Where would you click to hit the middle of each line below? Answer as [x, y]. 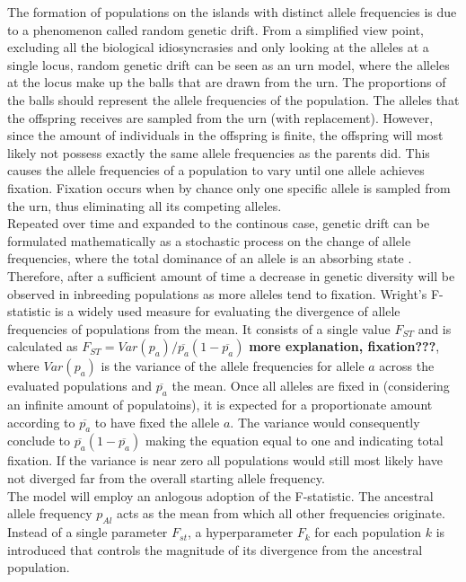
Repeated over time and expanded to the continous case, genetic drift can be [219, 223]
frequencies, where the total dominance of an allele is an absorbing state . [210, 258]
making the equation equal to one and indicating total [294, 441]
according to [41, 422]
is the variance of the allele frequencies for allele [233, 366]
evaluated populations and [80, 386]
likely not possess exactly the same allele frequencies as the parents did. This [219, 152]
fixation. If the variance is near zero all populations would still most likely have [225, 460]
